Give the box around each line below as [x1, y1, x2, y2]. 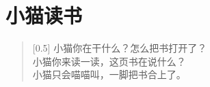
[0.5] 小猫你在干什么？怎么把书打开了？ [32, 41, 207, 55]
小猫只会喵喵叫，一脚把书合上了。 [32, 67, 186, 82]
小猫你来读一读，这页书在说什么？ [32, 54, 186, 68]
